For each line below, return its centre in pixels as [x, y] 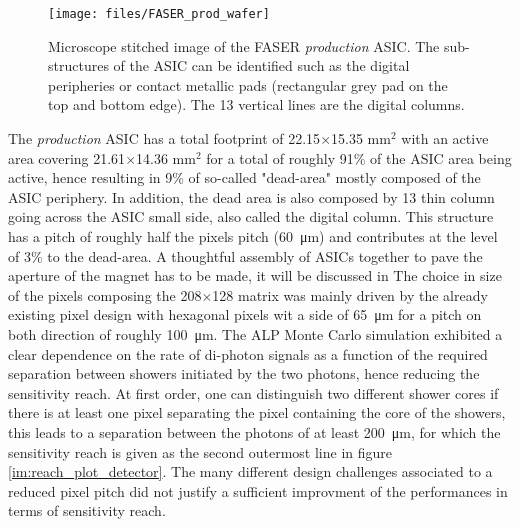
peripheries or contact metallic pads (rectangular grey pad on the [248, 84]
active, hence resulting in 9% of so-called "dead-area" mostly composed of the [244, 177]
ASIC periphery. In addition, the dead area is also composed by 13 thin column [251, 196]
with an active [445, 138]
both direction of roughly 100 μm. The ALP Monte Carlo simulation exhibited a [255, 333]
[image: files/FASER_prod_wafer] [159, 14]
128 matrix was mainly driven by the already [350, 294]
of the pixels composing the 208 [105, 294]
